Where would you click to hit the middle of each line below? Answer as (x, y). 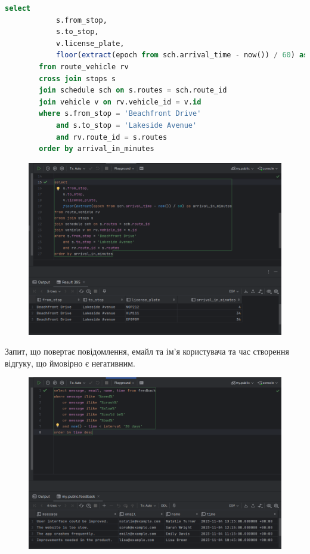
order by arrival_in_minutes (97, 149)
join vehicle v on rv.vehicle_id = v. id (120, 102)
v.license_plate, (90, 43)
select (18, 8)
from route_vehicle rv (84, 67)
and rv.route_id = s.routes (111, 137)
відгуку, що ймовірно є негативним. (70, 363)
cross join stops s (77, 79)
